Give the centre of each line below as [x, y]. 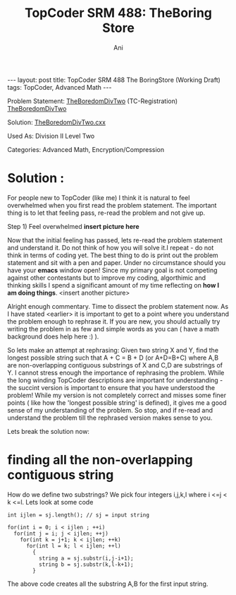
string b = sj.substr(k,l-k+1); [86, 564]
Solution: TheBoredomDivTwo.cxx [56, 122]
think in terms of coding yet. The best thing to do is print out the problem [113, 255]
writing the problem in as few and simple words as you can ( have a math [113, 329]
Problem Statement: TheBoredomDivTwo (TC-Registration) [93, 101]
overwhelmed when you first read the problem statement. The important [112, 205]
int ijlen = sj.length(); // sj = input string [79, 515]
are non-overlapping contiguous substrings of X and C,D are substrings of [115, 365]
